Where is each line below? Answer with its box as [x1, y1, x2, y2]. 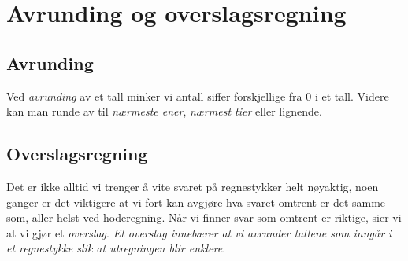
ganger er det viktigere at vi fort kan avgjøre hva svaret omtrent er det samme [6, 193, 386, 210]
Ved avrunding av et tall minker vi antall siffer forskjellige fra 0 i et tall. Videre [6, 87, 389, 104]
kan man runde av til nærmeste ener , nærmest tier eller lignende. [6, 103, 322, 119]
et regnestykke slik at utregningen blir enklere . [6, 240, 226, 256]
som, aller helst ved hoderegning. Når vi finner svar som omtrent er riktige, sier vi [6, 209, 402, 226]
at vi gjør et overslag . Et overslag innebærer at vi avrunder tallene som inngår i [6, 224, 392, 241]
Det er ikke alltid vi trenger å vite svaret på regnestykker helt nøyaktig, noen [6, 178, 379, 194]
